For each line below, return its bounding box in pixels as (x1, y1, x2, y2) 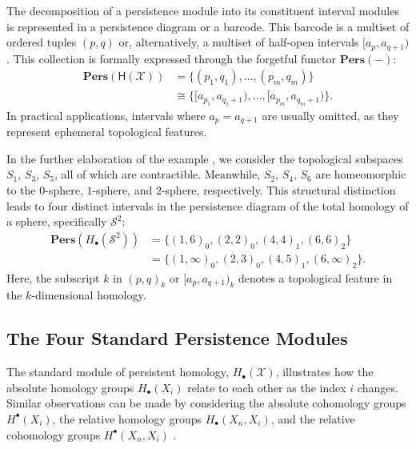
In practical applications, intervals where (6, 106, 206, 123)
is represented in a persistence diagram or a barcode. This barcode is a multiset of (6, 18, 410, 34)
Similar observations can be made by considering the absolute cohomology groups (6, 395, 406, 411)
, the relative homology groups (52, 410, 202, 427)
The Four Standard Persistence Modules (6, 326, 348, 351)
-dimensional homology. (31, 287, 146, 303)
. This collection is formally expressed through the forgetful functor (6, 50, 336, 66)
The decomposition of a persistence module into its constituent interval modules (6, 2, 399, 18)
